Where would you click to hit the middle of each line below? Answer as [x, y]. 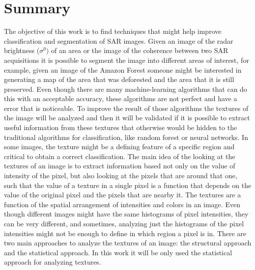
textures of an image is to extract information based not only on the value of [120, 166]
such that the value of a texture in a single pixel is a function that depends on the [128, 185]
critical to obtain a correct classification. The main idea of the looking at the [120, 156]
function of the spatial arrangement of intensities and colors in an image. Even [122, 204]
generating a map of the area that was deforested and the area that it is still [119, 79]
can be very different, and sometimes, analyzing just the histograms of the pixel [124, 223]
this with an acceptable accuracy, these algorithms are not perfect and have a [121, 98]
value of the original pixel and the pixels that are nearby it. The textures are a [123, 195]
